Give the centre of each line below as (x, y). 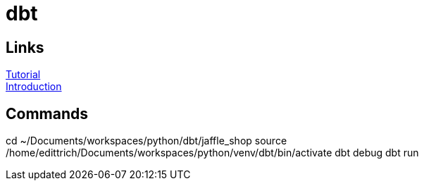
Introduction (34, 87)
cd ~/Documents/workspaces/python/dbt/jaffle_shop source (146, 141)
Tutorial (23, 75)
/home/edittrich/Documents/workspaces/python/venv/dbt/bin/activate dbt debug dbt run (212, 153)
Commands (47, 113)
